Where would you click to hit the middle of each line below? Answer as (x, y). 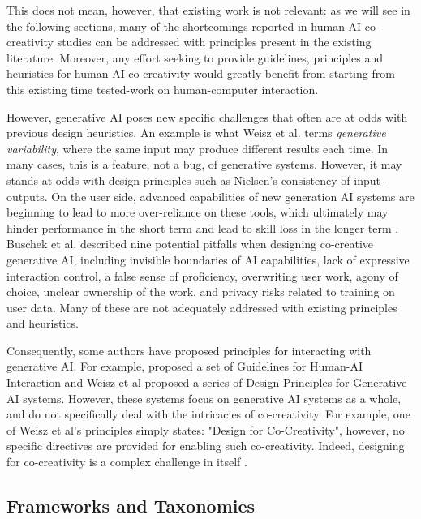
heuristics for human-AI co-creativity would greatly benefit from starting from (201, 73)
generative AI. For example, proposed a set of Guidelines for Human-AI (185, 366)
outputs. (27, 196)
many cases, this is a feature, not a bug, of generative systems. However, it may (204, 164)
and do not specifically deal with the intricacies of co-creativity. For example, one (208, 414)
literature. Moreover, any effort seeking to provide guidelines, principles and (195, 57)
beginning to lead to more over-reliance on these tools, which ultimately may (198, 212)
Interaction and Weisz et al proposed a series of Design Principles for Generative (207, 382)
